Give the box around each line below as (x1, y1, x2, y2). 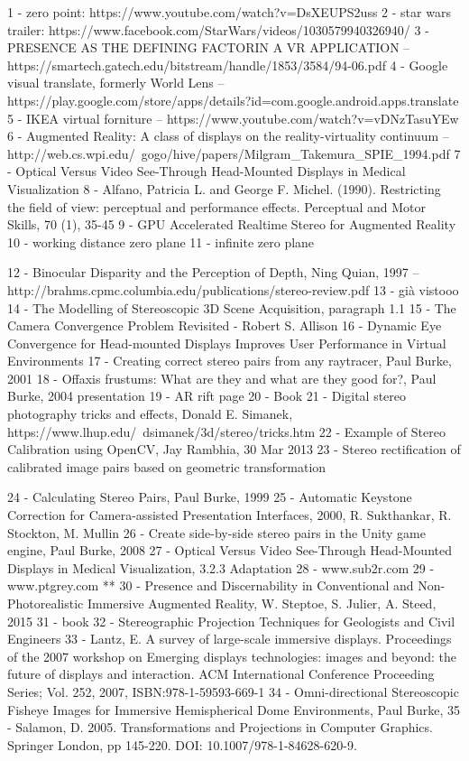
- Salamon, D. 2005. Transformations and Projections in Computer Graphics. (7, 718, 433, 737)
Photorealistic (7, 594, 84, 612)
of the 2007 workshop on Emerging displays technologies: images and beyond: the (7, 646, 457, 665)
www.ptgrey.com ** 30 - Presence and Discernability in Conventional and (7, 576, 414, 595)
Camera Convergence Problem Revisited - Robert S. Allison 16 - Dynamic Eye (7, 316, 442, 335)
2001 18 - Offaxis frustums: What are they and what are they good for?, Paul (7, 368, 437, 387)
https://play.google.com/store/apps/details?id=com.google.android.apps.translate (7, 90, 459, 109)
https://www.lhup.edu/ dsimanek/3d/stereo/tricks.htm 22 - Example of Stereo (7, 422, 446, 441)
